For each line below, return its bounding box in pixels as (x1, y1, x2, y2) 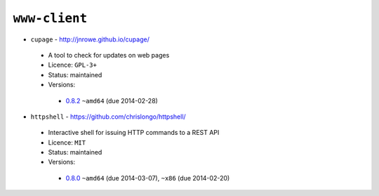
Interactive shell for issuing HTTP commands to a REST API (48, 129, 220, 137)
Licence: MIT (48, 138, 86, 147)
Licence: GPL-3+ (48, 60, 98, 70)
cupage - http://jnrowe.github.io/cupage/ (30, 35, 150, 44)
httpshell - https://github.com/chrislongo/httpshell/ (30, 112, 186, 121)
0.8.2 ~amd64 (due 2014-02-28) (65, 96, 158, 105)
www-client (13, 11, 88, 26)
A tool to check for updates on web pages (48, 51, 170, 59)
